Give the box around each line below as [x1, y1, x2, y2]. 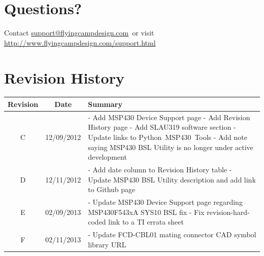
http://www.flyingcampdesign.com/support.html [4, 37, 156, 48]
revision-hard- [207, 206, 250, 217]
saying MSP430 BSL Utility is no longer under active [88, 141, 253, 152]
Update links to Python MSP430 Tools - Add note [88, 131, 247, 142]
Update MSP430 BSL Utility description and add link [88, 174, 256, 185]
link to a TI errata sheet [108, 216, 184, 227]
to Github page [88, 184, 136, 195]
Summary [88, 98, 122, 109]
